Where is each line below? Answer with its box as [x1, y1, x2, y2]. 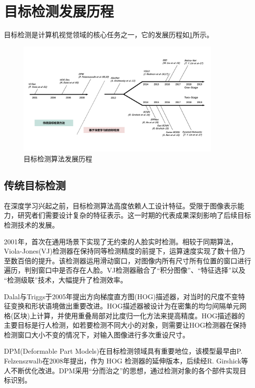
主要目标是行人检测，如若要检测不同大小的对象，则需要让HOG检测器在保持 [4, 320, 247, 330]
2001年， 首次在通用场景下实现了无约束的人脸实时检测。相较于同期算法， [4, 236, 237, 246]
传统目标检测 [4, 177, 66, 192]
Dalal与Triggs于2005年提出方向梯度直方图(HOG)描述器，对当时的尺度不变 [4, 291, 238, 301]
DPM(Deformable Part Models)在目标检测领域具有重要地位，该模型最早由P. [4, 346, 243, 356]
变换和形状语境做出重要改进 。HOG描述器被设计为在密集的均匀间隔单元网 [10, 301, 247, 311]
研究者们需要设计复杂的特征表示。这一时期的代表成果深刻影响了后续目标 [17, 210, 251, 220]
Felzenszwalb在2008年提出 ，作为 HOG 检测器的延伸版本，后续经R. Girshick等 [4, 356, 248, 366]
